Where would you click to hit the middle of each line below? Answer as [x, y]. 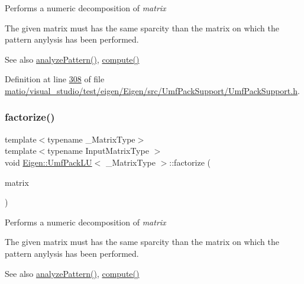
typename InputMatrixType [98, 151]
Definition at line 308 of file [55, 79]
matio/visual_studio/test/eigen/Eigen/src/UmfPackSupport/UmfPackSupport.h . [152, 90]
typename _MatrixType [91, 139]
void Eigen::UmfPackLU [48, 162]
